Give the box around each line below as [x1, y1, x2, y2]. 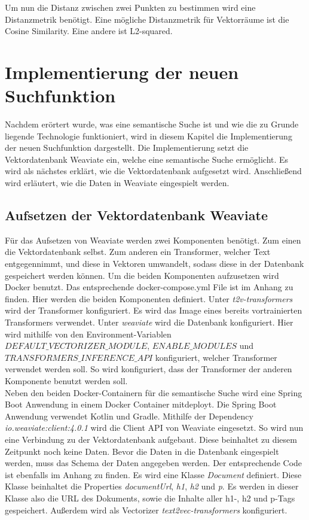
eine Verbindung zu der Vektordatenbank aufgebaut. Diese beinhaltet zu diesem [5, 433, 297, 445]
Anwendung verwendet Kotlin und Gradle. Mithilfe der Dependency [5, 409, 253, 422]
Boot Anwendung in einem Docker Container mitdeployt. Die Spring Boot [5, 398, 277, 410]
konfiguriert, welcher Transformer [155, 351, 277, 363]
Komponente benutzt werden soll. [5, 374, 128, 387]
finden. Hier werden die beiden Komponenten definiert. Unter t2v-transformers [5, 292, 293, 305]
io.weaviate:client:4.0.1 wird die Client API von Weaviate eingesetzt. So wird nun [5, 421, 304, 434]
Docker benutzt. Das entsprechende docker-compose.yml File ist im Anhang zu [5, 281, 293, 293]
